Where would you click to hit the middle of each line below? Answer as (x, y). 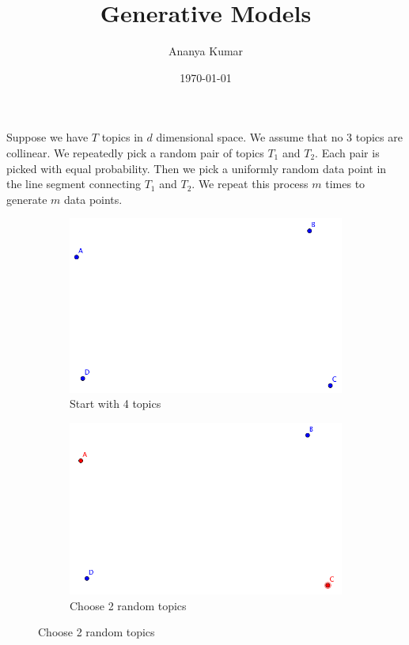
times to (345, 184)
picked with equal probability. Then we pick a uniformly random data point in (197, 168)
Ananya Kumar (206, 51)
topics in (122, 137)
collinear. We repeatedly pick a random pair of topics (135, 152)
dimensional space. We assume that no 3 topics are (279, 137)
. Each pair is (347, 152)
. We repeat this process (250, 184)
